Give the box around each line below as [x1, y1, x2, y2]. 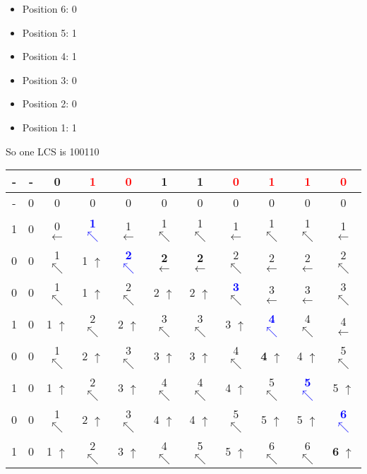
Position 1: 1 [22, 119, 77, 134]
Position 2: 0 [22, 96, 77, 111]
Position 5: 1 [22, 25, 77, 40]
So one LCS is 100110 [6, 143, 100, 158]
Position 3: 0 [22, 72, 77, 87]
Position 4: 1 [22, 49, 77, 64]
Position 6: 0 [22, 1, 77, 16]
